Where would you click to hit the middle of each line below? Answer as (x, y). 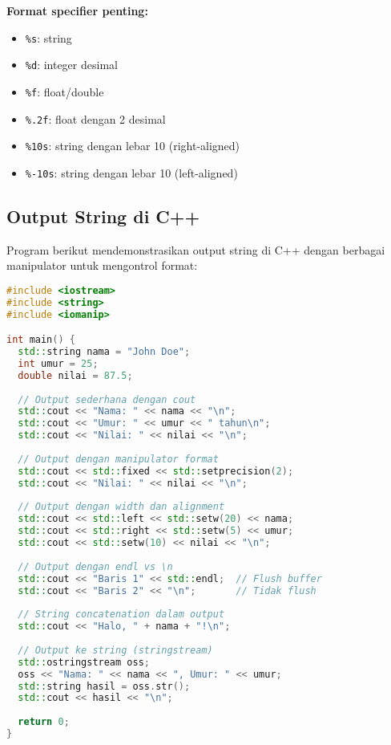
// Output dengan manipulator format (118, 459)
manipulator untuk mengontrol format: (102, 265)
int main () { (41, 340)
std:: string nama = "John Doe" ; (104, 352)
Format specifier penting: (77, 10)
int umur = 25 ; (58, 363)
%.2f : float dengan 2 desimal (95, 118)
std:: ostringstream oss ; (84, 662)
